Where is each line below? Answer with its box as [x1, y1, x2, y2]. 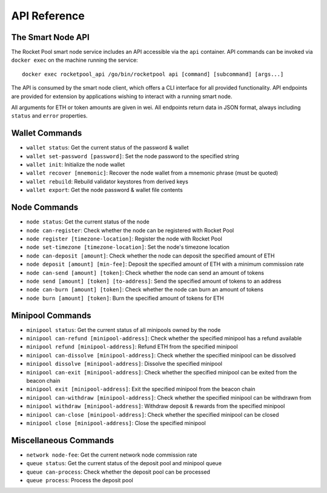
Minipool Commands [11, 310, 91, 320]
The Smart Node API [11, 32, 90, 42]
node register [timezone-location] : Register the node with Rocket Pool [26, 235, 222, 242]
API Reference [11, 9, 85, 22]
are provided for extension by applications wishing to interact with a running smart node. [11, 93, 233, 100]
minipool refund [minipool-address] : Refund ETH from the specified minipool [26, 343, 239, 351]
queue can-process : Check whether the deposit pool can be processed [26, 468, 210, 475]
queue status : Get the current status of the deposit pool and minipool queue [26, 460, 222, 467]
